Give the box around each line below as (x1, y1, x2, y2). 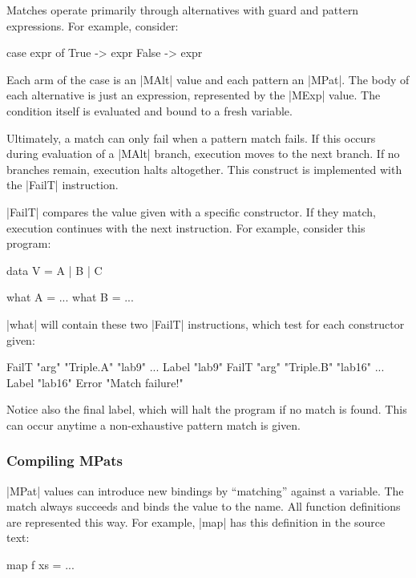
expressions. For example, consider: (6, 17, 179, 34)
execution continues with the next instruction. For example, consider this (6, 219, 366, 236)
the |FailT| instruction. (6, 176, 119, 193)
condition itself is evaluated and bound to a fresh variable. (6, 102, 293, 119)
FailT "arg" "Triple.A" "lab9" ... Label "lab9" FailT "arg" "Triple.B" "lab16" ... (6, 358, 385, 375)
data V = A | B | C (6, 261, 103, 278)
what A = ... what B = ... (6, 289, 134, 305)
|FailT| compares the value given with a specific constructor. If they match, (6, 203, 376, 220)
